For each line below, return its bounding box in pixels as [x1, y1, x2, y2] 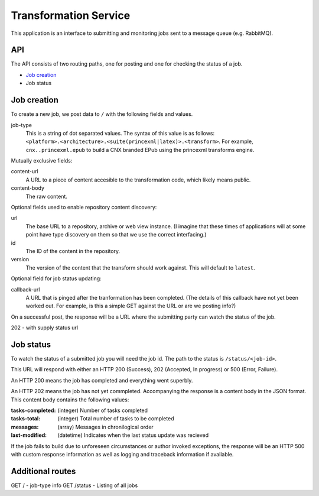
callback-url [11, 286, 40, 293]
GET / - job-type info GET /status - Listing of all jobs [11, 482, 138, 489]
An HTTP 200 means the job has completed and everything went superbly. [11, 377, 193, 384]
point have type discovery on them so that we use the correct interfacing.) [25, 231, 207, 238]
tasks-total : [11, 415, 41, 422]
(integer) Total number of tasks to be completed [57, 415, 174, 422]
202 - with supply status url [11, 324, 79, 331]
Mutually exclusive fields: [11, 157, 73, 164]
